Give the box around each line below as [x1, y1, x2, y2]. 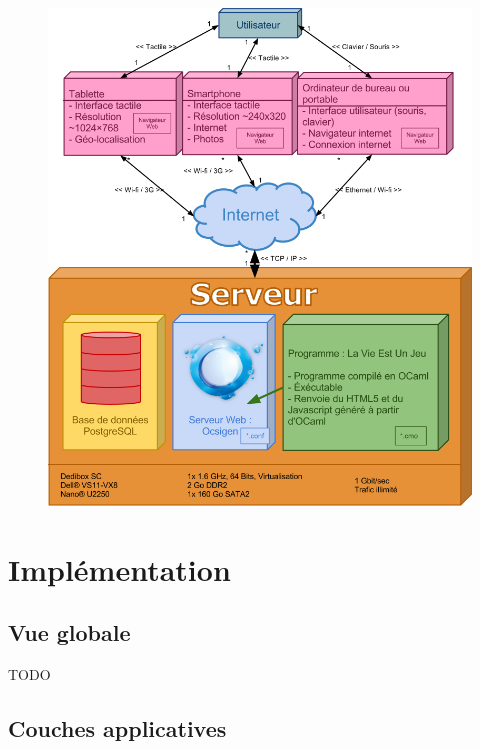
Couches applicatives [8, 712, 227, 743]
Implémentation [8, 548, 231, 589]
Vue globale [8, 617, 131, 648]
